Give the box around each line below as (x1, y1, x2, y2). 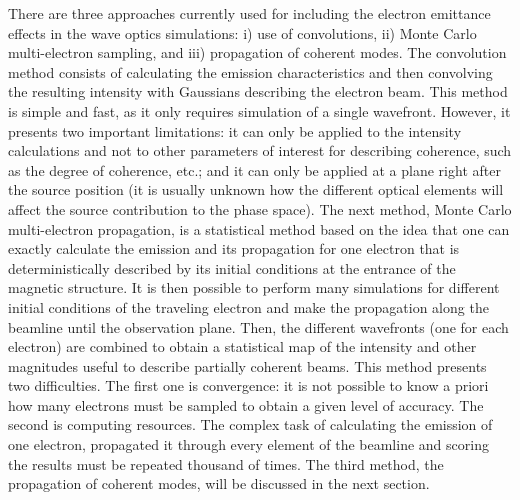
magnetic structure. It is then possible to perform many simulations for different (8, 277, 500, 298)
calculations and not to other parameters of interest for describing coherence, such (8, 140, 512, 161)
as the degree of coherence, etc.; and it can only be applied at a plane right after (8, 159, 501, 180)
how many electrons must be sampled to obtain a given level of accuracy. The (8, 394, 484, 415)
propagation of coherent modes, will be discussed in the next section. (8, 473, 430, 494)
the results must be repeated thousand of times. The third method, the (8, 453, 444, 474)
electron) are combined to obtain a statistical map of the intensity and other (8, 336, 477, 357)
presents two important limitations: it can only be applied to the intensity (8, 120, 462, 141)
